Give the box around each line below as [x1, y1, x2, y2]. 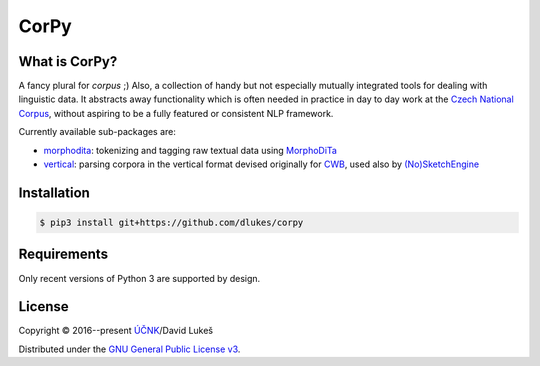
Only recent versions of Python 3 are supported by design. [18, 272, 261, 284]
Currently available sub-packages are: [18, 126, 177, 138]
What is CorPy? [18, 53, 118, 70]
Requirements [18, 246, 109, 263]
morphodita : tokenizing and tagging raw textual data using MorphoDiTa [43, 144, 337, 156]
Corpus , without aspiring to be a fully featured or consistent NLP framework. [18, 107, 334, 119]
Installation [18, 184, 90, 201]
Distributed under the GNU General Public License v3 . [18, 343, 241, 355]
